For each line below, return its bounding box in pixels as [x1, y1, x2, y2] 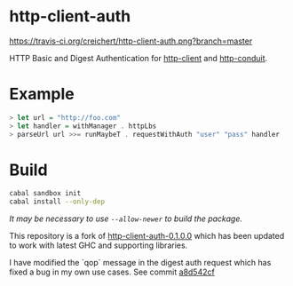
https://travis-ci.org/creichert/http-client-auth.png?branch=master [9, 36, 253, 46]
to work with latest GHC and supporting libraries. [9, 240, 188, 250]
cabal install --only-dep [9, 197, 105, 206]
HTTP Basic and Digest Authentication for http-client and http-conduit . [9, 52, 268, 63]
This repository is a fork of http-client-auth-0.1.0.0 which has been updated [9, 231, 285, 242]
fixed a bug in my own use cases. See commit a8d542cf [9, 266, 215, 277]
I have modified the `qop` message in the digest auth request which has [9, 258, 272, 268]
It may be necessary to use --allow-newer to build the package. [9, 213, 242, 224]
